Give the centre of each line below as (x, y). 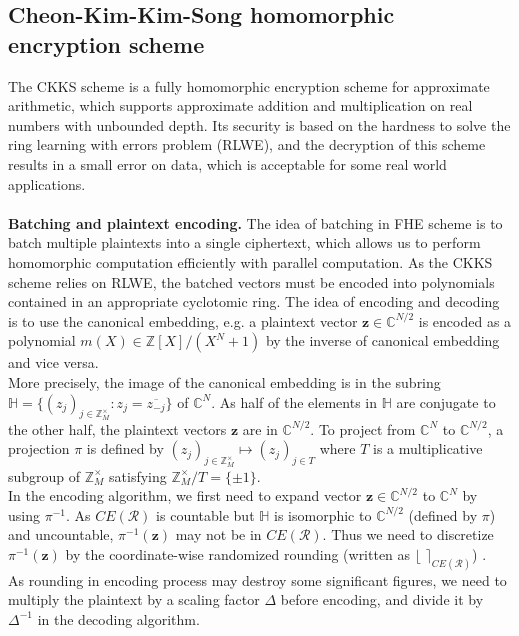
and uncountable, (61, 534)
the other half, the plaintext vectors (117, 428)
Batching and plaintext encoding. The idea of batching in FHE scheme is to (255, 222)
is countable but (205, 514)
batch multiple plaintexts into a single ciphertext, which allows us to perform (244, 242)
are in (260, 428)
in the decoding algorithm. (118, 618)
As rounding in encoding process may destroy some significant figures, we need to (257, 579)
